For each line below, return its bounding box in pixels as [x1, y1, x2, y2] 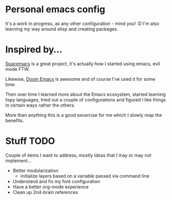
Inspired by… [5, 44, 62, 56]
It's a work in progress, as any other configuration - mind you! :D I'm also [5, 20, 160, 27]
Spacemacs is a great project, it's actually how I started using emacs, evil [5, 60, 160, 67]
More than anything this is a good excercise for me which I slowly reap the [5, 112, 162, 118]
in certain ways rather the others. [5, 102, 76, 108]
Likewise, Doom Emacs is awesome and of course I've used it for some [5, 76, 156, 82]
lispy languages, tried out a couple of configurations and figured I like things [5, 96, 166, 103]
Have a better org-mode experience [12, 184, 89, 190]
